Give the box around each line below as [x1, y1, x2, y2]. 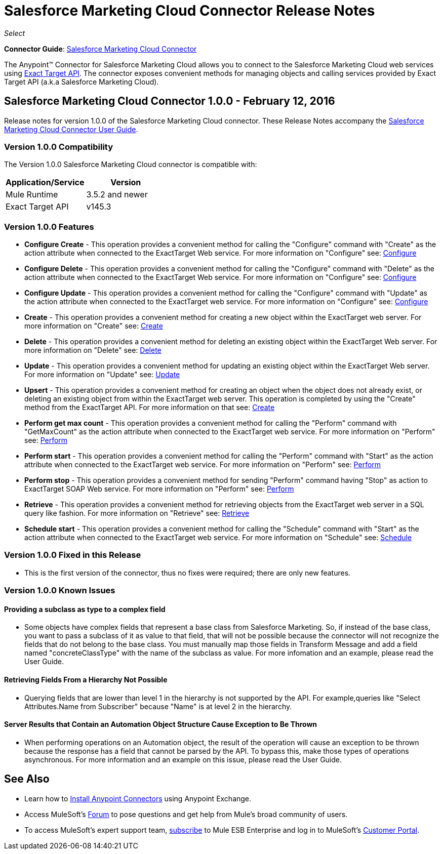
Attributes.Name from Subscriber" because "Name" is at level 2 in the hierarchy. [24, 702, 292, 711]
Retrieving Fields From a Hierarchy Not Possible [4, 675, 168, 684]
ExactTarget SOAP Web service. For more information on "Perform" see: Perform [24, 484, 294, 494]
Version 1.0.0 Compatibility [4, 141, 113, 152]
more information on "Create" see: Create [24, 321, 163, 331]
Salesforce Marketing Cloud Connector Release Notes [4, 2, 375, 19]
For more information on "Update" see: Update [24, 370, 180, 379]
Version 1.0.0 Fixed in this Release [4, 550, 141, 560]
